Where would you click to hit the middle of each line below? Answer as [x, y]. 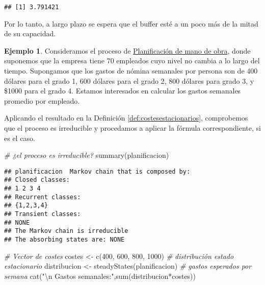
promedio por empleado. [42, 100]
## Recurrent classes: [43, 197]
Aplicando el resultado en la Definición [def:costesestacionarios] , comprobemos [126, 118]
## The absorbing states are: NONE [64, 240]
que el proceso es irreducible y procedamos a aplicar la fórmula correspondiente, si [132, 128]
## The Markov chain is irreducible [66, 231]
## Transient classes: [43, 214]
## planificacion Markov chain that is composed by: [97, 171]
